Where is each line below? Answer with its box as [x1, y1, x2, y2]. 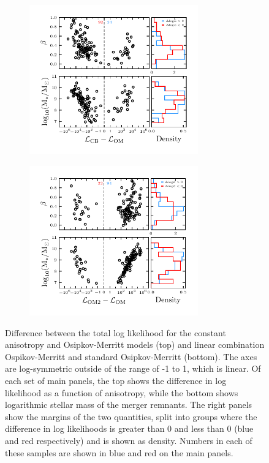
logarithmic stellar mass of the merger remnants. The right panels [5, 398, 252, 411]
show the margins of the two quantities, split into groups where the [5, 410, 257, 423]
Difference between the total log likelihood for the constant [5, 326, 226, 339]
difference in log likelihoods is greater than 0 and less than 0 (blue [5, 422, 254, 435]
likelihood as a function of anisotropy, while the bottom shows [5, 386, 238, 399]
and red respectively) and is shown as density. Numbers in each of [5, 434, 252, 446]
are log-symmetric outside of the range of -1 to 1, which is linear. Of [5, 362, 261, 375]
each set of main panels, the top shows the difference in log [5, 374, 227, 387]
